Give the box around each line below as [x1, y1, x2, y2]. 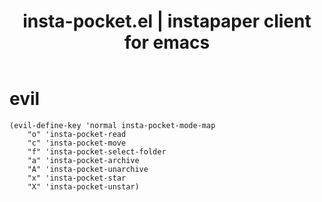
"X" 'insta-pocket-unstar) [27, 181, 140, 192]
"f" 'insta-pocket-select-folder [27, 146, 167, 157]
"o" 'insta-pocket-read [27, 129, 127, 139]
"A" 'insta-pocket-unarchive [27, 164, 149, 174]
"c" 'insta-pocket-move [27, 138, 127, 148]
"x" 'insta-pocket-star [27, 173, 127, 183]
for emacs [123, 31, 211, 54]
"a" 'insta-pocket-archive [27, 155, 140, 165]
